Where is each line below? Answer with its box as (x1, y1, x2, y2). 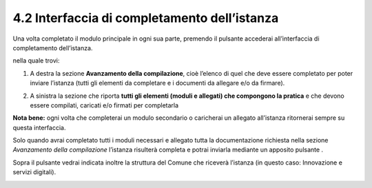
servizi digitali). (12, 168, 56, 176)
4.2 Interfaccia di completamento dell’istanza (12, 10, 279, 25)
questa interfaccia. (12, 123, 66, 132)
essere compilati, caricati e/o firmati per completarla (30, 101, 179, 109)
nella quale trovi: (12, 56, 60, 65)
